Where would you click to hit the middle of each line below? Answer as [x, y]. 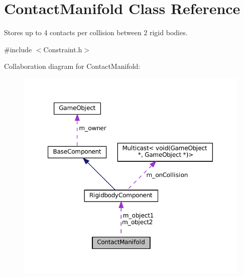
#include [18, 49]
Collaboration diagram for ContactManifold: [72, 66]
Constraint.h [63, 49]
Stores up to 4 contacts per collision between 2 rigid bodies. [96, 32]
